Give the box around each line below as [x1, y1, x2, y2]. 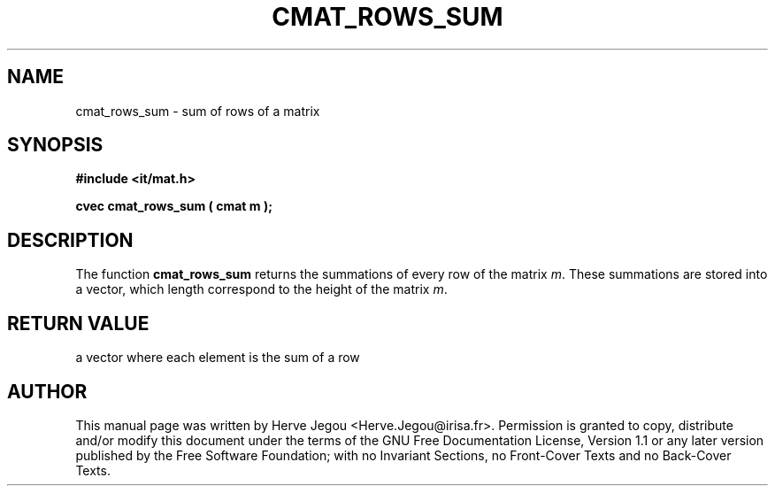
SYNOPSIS [7, 134, 104, 157]
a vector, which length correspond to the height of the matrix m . [75, 281, 448, 297]
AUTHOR [7, 380, 88, 403]
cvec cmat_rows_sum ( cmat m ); [75, 198, 272, 214]
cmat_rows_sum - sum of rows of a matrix [75, 103, 320, 119]
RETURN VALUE [7, 312, 150, 335]
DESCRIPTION [7, 228, 134, 251]
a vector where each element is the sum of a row [75, 350, 360, 366]
